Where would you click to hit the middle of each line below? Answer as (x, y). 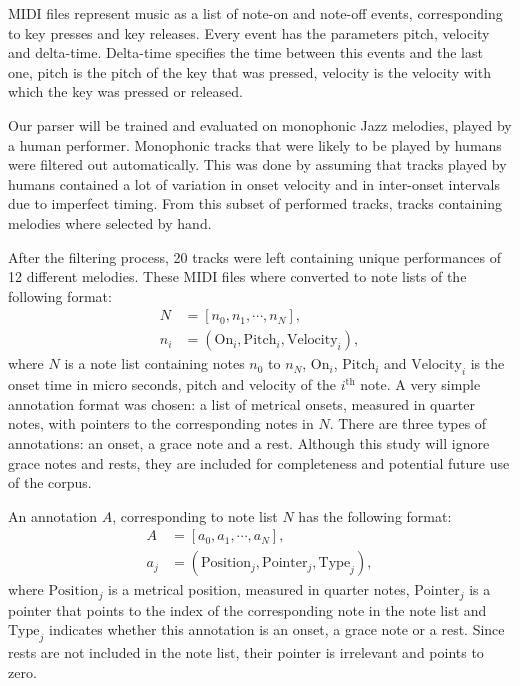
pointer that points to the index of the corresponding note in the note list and (247, 609)
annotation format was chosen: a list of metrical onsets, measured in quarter (241, 403)
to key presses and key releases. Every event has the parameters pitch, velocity (249, 32)
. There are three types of (408, 423)
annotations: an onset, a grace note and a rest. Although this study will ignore (249, 442)
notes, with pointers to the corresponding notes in (161, 423)
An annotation (53, 515)
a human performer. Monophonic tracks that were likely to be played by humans (255, 144)
